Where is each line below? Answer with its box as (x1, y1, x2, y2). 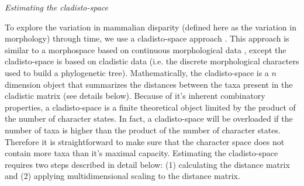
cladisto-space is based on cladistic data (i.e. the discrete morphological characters (5, 55, 299, 67)
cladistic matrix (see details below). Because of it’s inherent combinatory (5, 89, 265, 102)
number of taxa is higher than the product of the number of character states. (5, 123, 281, 136)
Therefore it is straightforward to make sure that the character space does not (5, 135, 285, 147)
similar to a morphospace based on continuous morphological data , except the (5, 43, 286, 56)
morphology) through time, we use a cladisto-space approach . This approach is (5, 32, 289, 44)
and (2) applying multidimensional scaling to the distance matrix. (5, 170, 240, 182)
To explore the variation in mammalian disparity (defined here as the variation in (5, 20, 296, 33)
